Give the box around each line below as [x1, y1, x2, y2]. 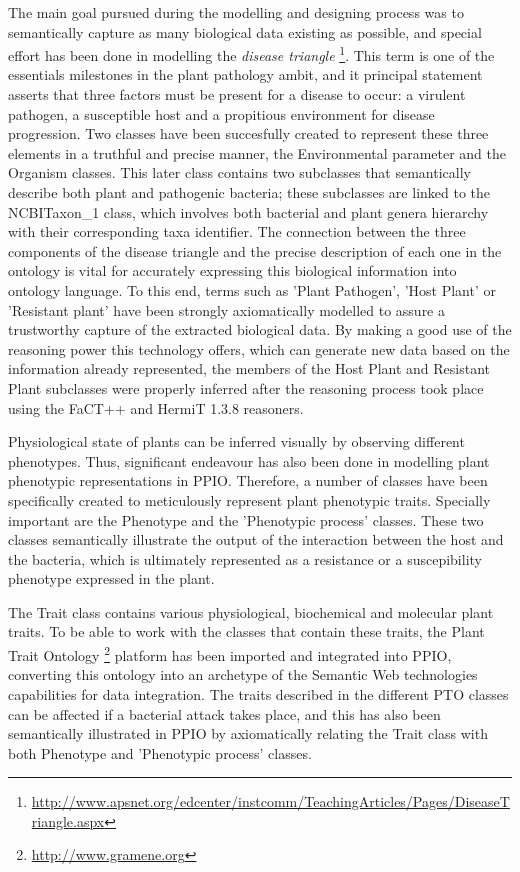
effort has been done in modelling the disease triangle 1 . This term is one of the [8, 42, 495, 65]
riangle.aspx [31, 810, 105, 831]
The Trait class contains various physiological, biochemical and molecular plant [8, 601, 494, 622]
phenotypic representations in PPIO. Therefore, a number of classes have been [8, 470, 488, 491]
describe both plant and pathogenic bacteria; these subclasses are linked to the [8, 182, 491, 202]
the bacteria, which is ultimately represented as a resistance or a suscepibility [8, 548, 482, 569]
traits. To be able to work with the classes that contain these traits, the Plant [8, 621, 485, 642]
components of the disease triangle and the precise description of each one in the [8, 240, 502, 261]
